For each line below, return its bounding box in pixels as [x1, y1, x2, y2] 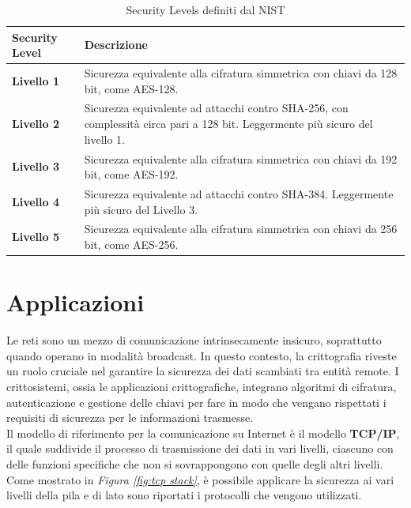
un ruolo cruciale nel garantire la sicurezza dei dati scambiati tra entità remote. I [6, 363, 399, 379]
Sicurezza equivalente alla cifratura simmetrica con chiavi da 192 [84, 150, 398, 167]
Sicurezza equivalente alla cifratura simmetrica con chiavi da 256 [84, 220, 398, 237]
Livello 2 [12, 115, 59, 132]
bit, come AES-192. [84, 166, 179, 183]
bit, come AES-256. [84, 235, 179, 252]
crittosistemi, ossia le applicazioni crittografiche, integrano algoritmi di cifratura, [6, 378, 397, 394]
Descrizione [84, 36, 148, 53]
